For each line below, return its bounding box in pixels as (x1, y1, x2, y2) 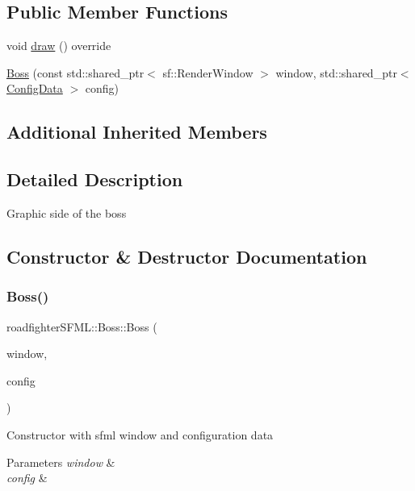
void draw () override (6, 37, 111, 54)
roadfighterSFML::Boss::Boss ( (6, 318, 157, 335)
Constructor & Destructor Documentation (6, 243, 367, 268)
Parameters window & (6, 453, 115, 470)
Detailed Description (6, 167, 183, 192)
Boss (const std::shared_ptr (6, 64, 145, 81)
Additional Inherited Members (6, 119, 267, 144)
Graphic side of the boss (6, 204, 127, 221)
